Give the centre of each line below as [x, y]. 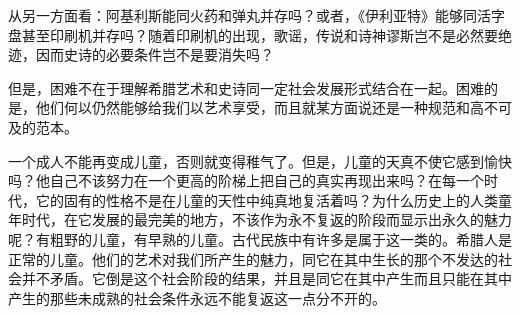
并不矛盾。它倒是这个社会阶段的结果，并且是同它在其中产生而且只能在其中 [266, 278]
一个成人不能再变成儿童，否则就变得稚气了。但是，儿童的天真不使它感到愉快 [260, 160]
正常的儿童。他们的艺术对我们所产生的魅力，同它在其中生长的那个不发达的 [253, 258]
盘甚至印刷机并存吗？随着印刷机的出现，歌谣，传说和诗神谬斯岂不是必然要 [253, 34]
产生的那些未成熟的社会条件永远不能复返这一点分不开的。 [197, 297]
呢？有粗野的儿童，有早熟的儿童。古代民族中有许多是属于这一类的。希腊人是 [260, 238]
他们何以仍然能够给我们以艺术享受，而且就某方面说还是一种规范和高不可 [273, 107]
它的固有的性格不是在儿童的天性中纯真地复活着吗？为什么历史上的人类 [266, 199]
